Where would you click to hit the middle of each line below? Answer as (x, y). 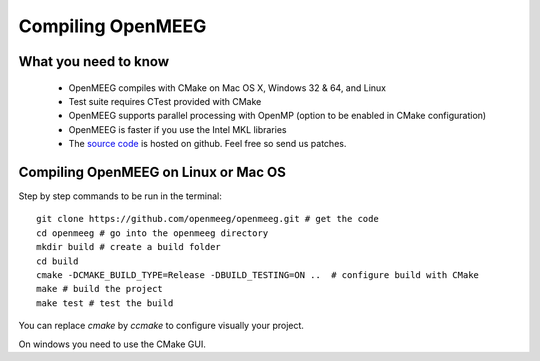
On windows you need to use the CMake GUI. (112, 344)
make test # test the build (105, 303)
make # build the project (100, 289)
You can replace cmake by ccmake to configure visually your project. (161, 326)
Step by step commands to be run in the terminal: (120, 196)
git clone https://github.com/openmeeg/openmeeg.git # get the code (207, 219)
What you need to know (94, 61)
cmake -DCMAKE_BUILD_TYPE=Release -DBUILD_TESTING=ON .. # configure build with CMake (258, 274)
